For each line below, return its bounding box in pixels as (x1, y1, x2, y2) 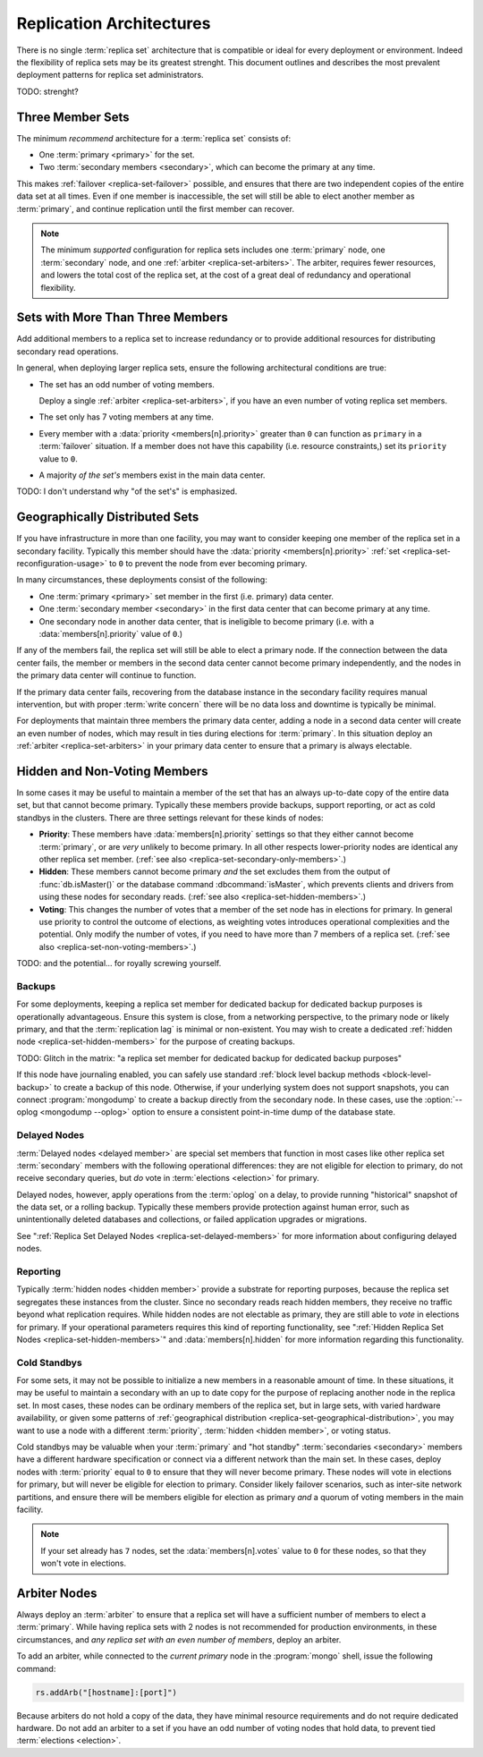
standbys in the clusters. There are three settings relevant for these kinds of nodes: (16, 812, 324, 823)
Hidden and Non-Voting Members (16, 763, 208, 778)
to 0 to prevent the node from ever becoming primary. (108, 558, 308, 569)
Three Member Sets (16, 109, 130, 124)
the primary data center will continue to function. (16, 670, 197, 681)
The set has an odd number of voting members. (38, 378, 215, 389)
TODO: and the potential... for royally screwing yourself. (16, 958, 222, 969)
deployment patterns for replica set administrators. (16, 70, 205, 81)
